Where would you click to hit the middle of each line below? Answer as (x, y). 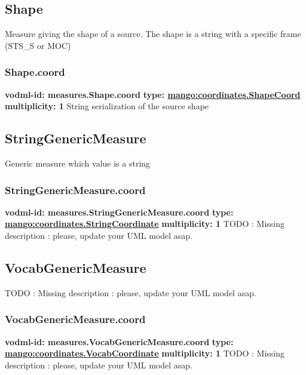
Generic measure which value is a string (78, 163)
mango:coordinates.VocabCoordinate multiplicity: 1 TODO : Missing (145, 353)
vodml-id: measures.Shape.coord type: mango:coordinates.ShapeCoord (153, 94)
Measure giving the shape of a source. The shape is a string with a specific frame (153, 34)
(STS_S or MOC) (38, 45)
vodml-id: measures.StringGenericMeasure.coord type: (119, 212)
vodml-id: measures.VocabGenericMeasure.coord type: (119, 341)
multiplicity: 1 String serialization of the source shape (107, 106)
